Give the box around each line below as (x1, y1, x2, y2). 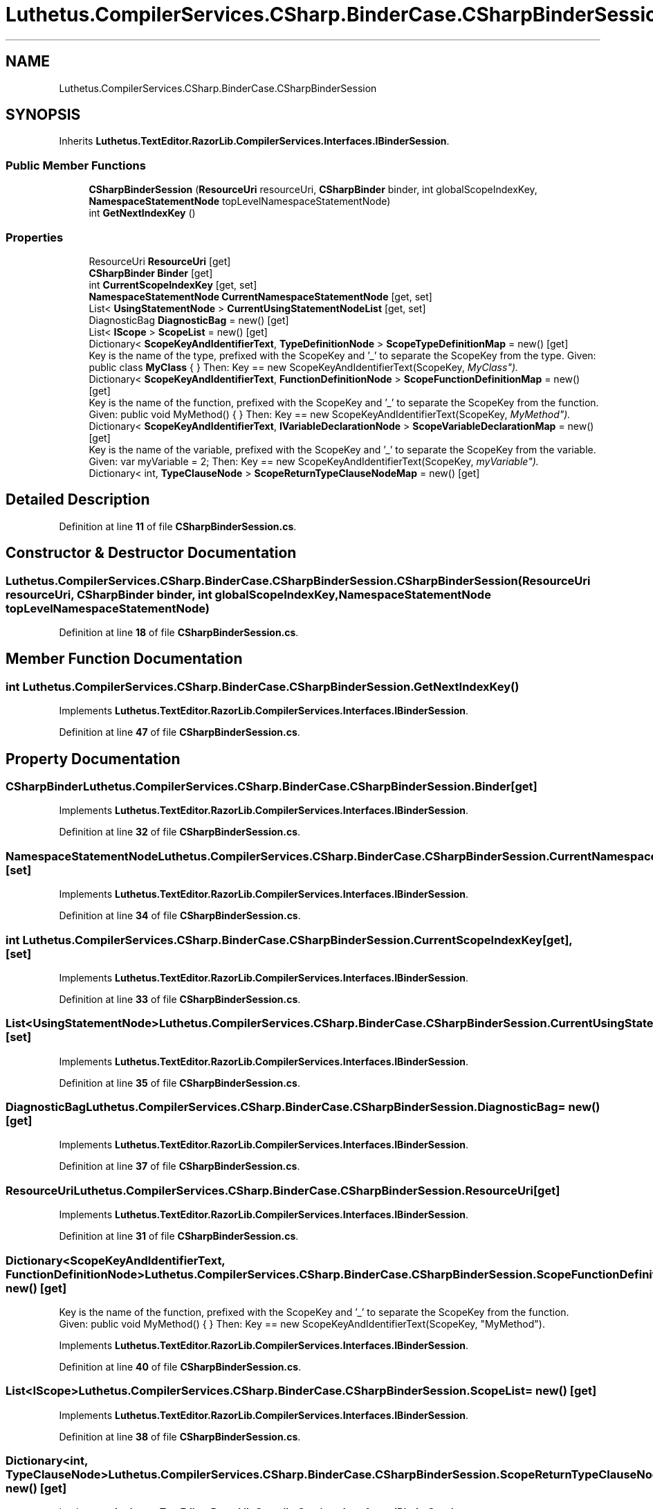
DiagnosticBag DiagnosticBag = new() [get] (89, 314, 289, 326)
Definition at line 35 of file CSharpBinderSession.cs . (59, 1076, 300, 1089)
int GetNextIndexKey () (89, 207, 196, 219)
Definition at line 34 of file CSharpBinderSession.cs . (59, 910, 301, 922)
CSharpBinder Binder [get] (89, 266, 213, 279)
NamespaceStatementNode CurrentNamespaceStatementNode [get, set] (89, 290, 432, 302)
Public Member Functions (6, 158, 146, 172)
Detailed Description (6, 491, 150, 509)
